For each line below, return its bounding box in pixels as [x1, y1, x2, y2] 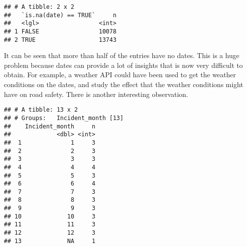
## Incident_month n [4, 123, 96, 130]
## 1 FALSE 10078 [4, 28, 117, 35]
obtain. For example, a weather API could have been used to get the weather [4, 69, 236, 80]
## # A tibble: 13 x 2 [4, 106, 78, 114]
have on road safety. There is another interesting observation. [4, 89, 189, 99]
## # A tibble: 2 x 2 [4, 3, 75, 10]
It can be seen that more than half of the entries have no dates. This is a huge [4, 50, 240, 61]
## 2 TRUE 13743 [4, 36, 117, 43]
